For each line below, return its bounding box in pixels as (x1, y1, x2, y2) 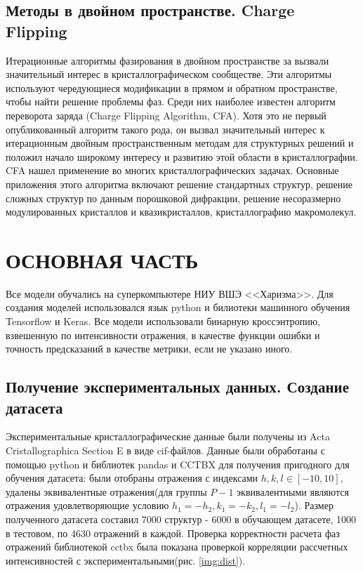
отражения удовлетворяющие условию (6, 498, 169, 513)
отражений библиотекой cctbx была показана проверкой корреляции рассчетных (6, 539, 348, 554)
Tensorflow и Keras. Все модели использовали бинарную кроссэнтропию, (6, 314, 321, 329)
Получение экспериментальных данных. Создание (6, 376, 349, 397)
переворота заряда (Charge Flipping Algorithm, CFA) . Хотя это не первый (6, 107, 326, 122)
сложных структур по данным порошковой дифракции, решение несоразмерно (6, 190, 341, 205)
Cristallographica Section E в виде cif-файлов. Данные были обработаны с (6, 443, 325, 457)
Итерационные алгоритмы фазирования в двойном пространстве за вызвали (6, 53, 329, 67)
